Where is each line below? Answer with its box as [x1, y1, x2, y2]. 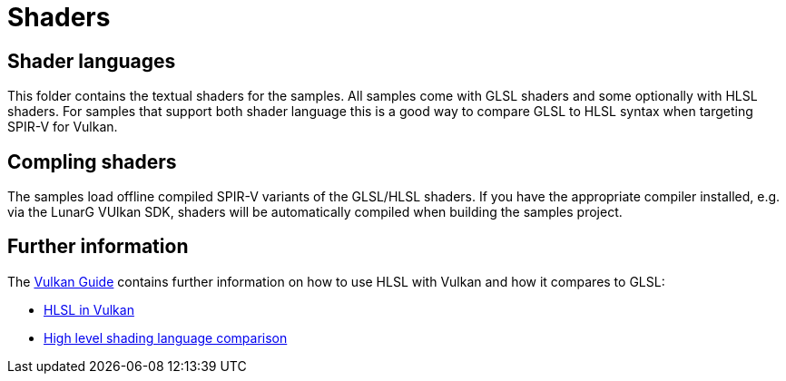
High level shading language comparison [44, 329, 288, 346]
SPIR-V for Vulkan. [7, 119, 118, 135]
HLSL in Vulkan [44, 301, 134, 317]
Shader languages [7, 49, 176, 73]
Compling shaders [7, 150, 177, 173]
